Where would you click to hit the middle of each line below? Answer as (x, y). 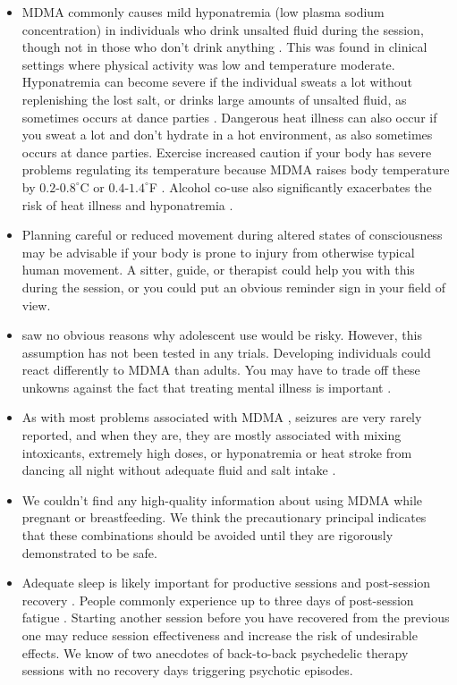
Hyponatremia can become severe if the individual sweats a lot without (217, 82)
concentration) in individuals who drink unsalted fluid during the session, (223, 29)
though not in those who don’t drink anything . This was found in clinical (224, 47)
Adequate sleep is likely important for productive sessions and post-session (226, 583)
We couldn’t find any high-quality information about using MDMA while (222, 499)
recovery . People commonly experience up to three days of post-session (218, 600)
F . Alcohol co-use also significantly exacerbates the (290, 186)
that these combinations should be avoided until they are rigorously (207, 535)
